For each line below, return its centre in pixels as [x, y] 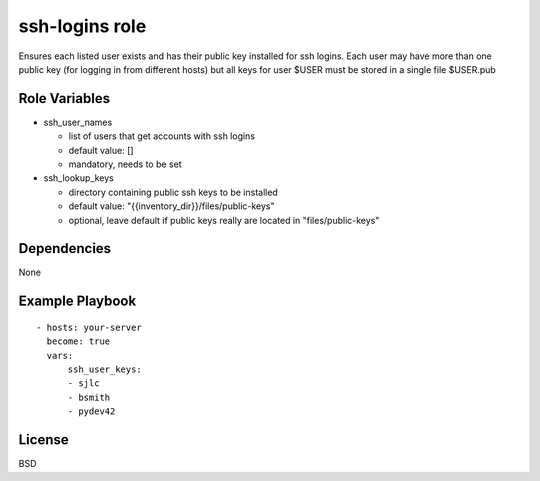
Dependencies [65, 248]
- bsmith [89, 397]
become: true [78, 341]
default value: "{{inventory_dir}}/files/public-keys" [171, 206]
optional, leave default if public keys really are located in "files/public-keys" [224, 220]
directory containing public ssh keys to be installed [173, 192]
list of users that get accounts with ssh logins [161, 136]
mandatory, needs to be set [125, 164]
